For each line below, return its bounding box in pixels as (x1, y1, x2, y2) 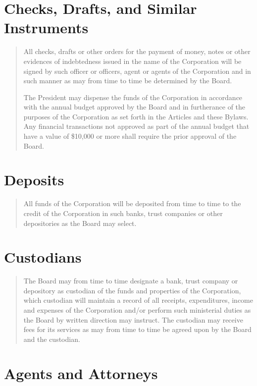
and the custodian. (23, 333, 80, 344)
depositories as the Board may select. (23, 218, 137, 228)
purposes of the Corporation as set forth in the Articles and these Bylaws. (23, 111, 249, 121)
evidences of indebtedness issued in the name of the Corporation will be (23, 55, 242, 66)
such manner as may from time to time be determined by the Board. (23, 75, 232, 86)
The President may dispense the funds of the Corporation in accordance (23, 92, 243, 102)
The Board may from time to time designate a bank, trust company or (23, 276, 238, 286)
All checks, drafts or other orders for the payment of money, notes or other (23, 46, 251, 56)
